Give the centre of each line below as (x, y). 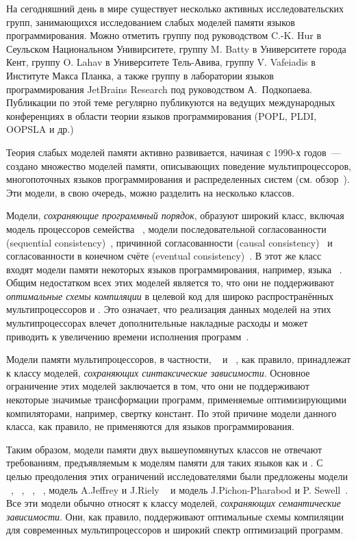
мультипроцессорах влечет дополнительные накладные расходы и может (157, 323)
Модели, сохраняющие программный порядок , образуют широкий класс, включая (175, 215)
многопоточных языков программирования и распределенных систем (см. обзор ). (178, 179)
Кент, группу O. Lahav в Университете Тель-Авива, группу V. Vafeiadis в (161, 62)
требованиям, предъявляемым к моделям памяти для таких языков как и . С (165, 463)
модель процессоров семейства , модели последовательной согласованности (166, 228)
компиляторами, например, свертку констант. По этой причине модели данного (171, 413)
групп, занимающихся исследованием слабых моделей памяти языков (151, 22)
